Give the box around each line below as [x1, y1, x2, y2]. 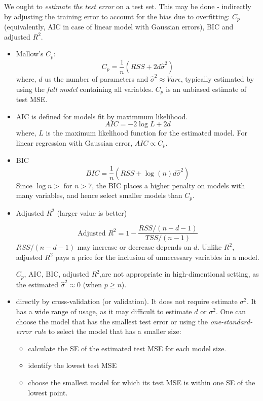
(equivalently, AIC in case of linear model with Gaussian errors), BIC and [4, 21, 234, 32]
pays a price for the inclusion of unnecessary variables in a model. [55, 251, 259, 262]
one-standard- [210, 316, 253, 326]
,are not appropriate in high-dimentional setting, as [99, 269, 259, 279]
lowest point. [28, 387, 68, 397]
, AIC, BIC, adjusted [24, 269, 89, 279]
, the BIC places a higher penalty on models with [92, 180, 245, 190]
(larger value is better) [57, 207, 127, 218]
